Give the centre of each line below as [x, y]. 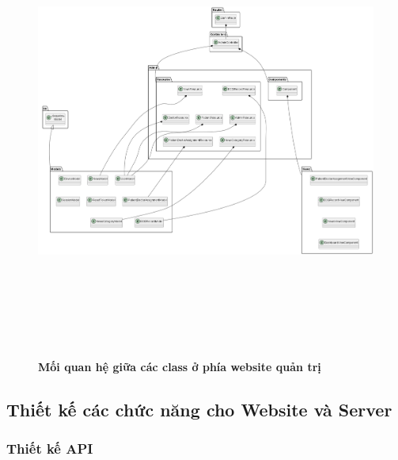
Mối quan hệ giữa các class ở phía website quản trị [180, 366]
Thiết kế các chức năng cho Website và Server [199, 409]
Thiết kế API [50, 448]
